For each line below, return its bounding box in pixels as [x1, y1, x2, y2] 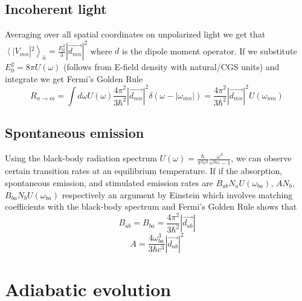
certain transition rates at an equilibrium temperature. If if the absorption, [5, 164, 283, 177]
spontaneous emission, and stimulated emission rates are [5, 176, 213, 189]
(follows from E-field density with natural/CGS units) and [63, 60, 280, 73]
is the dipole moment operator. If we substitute [122, 44, 297, 57]
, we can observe [231, 152, 292, 164]
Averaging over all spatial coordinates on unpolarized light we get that [5, 28, 266, 40]
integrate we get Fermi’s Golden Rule [5, 72, 143, 85]
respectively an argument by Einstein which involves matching [62, 188, 293, 201]
